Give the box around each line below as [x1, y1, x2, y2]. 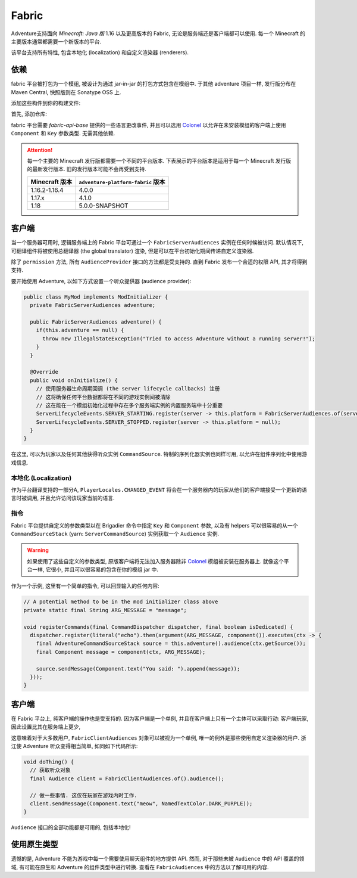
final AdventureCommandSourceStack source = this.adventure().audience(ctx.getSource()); [36, 640, 306, 647]
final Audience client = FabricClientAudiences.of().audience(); [30, 775, 225, 782]
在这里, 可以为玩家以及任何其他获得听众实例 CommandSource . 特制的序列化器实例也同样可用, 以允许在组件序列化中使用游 [11, 451, 308, 458]
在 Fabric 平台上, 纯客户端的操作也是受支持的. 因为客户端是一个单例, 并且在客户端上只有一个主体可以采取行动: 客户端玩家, [11, 715, 309, 722]
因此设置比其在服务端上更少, [11, 723, 81, 730]
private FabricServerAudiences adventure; [30, 302, 156, 309]
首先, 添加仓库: [11, 110, 48, 117]
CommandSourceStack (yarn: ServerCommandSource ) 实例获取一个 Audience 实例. [11, 530, 220, 537]
